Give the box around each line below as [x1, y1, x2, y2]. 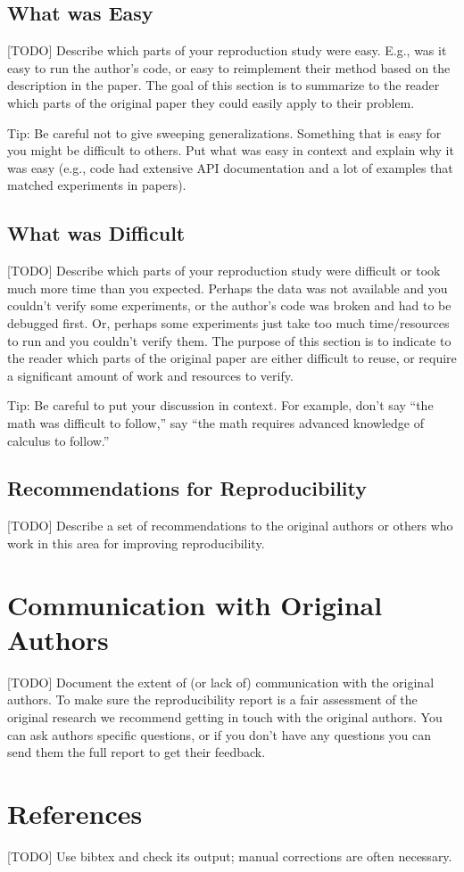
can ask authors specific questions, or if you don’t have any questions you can [7, 725, 432, 744]
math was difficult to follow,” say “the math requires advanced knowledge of [7, 413, 424, 432]
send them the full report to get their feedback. [7, 743, 266, 761]
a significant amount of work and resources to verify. [7, 366, 294, 384]
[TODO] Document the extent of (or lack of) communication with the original [7, 672, 435, 691]
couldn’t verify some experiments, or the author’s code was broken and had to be [7, 296, 452, 315]
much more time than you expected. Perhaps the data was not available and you [7, 278, 448, 297]
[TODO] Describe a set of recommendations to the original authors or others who [7, 516, 453, 535]
